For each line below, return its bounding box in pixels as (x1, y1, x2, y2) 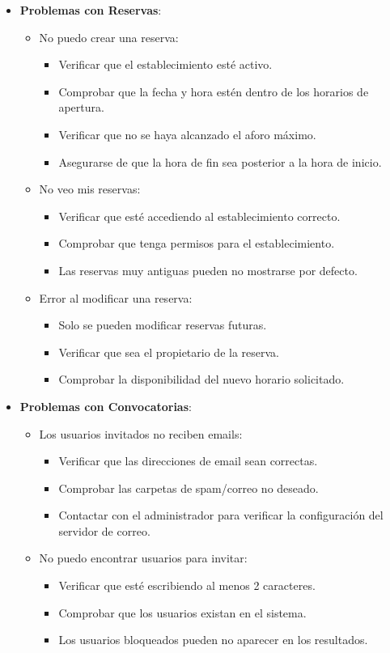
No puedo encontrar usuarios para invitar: (39, 549, 248, 566)
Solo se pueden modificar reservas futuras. (58, 316, 267, 333)
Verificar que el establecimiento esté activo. (58, 56, 273, 73)
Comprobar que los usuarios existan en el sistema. (58, 604, 307, 621)
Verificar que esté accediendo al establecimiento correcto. (58, 207, 341, 224)
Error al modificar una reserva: (39, 289, 193, 306)
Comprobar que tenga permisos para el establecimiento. (58, 235, 335, 252)
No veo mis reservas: (39, 180, 141, 197)
